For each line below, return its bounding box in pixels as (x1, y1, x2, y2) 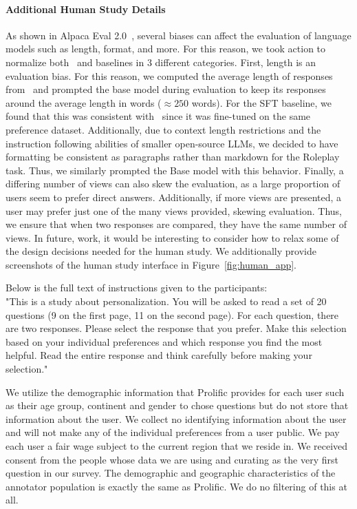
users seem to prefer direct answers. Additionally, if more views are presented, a (6, 189, 342, 204)
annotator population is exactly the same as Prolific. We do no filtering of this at (6, 479, 347, 493)
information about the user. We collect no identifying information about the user (6, 411, 347, 426)
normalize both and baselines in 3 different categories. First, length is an (6, 54, 316, 69)
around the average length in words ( (6, 95, 162, 110)
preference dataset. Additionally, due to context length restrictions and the (6, 122, 321, 136)
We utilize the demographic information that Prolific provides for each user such (6, 384, 345, 399)
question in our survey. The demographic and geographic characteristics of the (6, 466, 336, 480)
